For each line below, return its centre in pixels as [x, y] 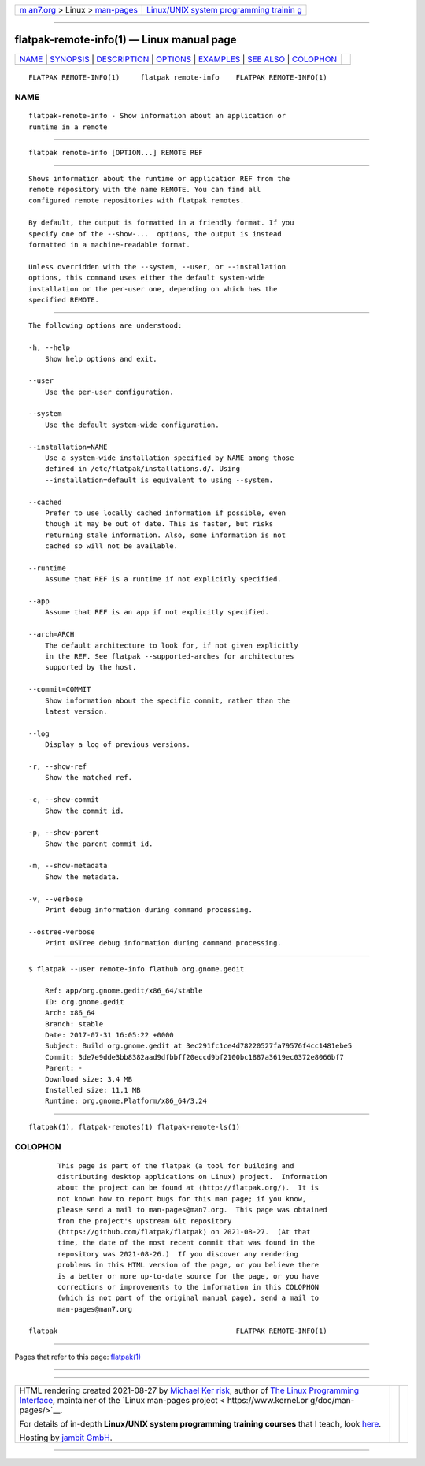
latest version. [76, 712]
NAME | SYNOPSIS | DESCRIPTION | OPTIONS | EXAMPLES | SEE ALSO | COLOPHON [178, 59]
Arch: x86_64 [70, 1013]
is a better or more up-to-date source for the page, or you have [188, 1276]
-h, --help [50, 348]
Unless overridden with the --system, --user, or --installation [157, 267]
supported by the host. [91, 667]
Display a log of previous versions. [117, 745]
